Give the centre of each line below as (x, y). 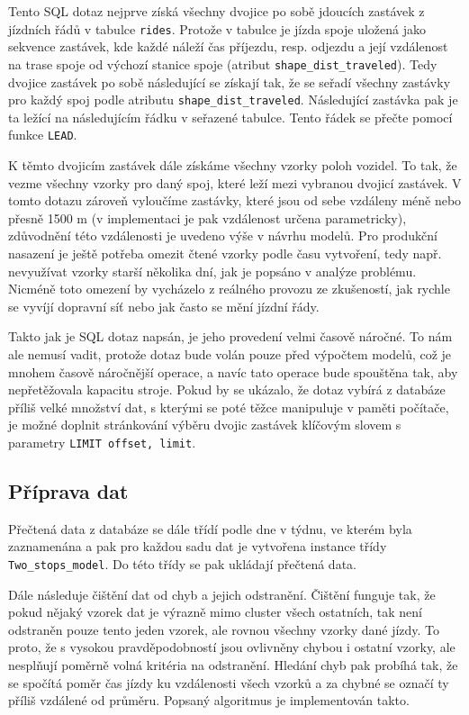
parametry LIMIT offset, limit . (102, 442)
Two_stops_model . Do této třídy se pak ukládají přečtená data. (182, 563)
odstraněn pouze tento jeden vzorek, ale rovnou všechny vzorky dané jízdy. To (224, 629)
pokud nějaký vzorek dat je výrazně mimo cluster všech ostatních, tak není (216, 612)
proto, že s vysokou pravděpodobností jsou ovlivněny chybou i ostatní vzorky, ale (232, 647)
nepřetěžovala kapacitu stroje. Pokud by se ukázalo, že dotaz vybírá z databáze (227, 389)
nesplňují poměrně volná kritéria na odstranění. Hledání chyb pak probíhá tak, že (233, 664)
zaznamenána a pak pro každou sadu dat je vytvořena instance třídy (198, 546)
